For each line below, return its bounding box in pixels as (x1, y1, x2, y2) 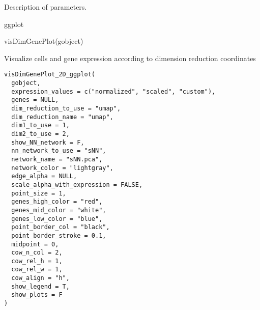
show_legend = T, (11, 283, 70, 290)
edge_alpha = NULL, (11, 173, 77, 180)
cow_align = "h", (11, 274, 70, 282)
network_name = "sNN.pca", (11, 155, 103, 163)
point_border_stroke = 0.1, (11, 232, 106, 239)
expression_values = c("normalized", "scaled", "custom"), (11, 88, 216, 95)
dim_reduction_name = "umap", (11, 113, 113, 121)
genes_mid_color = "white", (11, 206, 106, 214)
